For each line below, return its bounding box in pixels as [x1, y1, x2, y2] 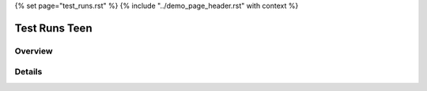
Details [14, 67, 43, 78]
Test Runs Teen [14, 21, 93, 35]
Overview [14, 45, 53, 56]
